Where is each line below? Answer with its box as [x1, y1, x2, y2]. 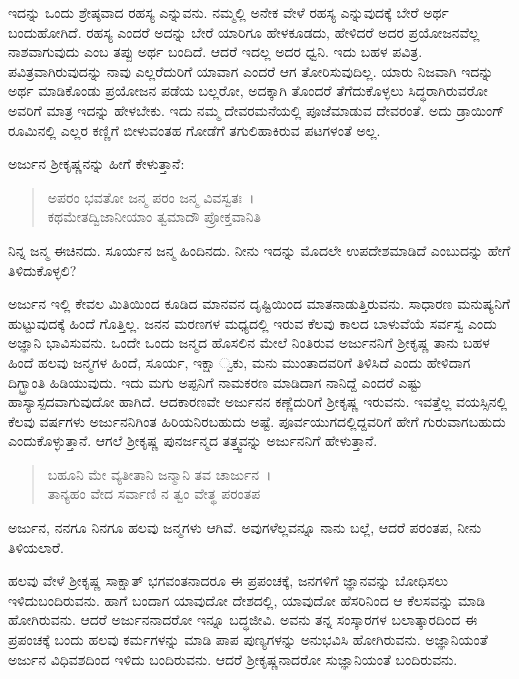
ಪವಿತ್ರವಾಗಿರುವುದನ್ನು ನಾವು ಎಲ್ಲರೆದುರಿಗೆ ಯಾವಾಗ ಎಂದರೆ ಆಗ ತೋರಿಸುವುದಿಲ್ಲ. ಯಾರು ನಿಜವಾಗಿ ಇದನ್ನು [8, 60, 494, 81]
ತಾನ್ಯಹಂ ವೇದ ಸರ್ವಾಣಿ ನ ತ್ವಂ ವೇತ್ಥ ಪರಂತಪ [47, 483, 261, 504]
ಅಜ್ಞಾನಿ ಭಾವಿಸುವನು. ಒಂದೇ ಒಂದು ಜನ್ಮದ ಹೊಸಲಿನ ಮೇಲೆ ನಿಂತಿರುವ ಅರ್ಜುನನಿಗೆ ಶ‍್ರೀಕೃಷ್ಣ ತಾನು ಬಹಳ [8, 332, 490, 353]
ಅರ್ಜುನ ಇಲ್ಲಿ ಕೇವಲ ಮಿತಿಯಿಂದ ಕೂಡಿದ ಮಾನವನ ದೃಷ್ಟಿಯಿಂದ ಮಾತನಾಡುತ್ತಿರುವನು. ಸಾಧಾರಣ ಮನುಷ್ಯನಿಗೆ [8, 293, 511, 314]
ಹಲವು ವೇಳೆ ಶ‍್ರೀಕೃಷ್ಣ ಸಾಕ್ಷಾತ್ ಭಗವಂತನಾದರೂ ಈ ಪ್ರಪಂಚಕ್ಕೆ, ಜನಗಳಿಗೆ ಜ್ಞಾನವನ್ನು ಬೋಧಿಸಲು [8, 570, 449, 591]
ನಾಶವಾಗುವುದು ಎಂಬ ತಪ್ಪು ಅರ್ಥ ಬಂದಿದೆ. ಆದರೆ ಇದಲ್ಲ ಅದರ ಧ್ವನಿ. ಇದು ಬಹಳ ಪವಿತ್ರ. [8, 41, 423, 62]
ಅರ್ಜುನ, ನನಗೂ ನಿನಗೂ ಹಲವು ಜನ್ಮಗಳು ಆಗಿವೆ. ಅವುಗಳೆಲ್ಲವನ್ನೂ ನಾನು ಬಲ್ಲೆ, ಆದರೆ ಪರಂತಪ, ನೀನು [8, 517, 482, 538]
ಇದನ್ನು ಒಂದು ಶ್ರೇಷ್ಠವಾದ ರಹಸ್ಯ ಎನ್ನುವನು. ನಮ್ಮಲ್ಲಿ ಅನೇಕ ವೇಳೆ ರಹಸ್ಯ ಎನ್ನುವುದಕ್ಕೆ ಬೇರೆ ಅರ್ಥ [8, 2, 449, 22]
